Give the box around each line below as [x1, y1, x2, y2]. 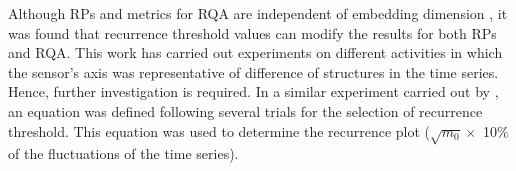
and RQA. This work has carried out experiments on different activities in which [8, 42, 503, 63]
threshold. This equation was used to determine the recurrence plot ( [8, 120, 431, 141]
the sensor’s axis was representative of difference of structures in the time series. [8, 61, 499, 82]
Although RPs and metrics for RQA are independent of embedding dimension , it [8, 3, 508, 23]
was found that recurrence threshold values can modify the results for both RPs [8, 22, 497, 43]
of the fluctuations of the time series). [8, 143, 239, 164]
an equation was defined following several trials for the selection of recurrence [8, 100, 483, 121]
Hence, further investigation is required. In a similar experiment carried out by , [8, 81, 499, 102]
